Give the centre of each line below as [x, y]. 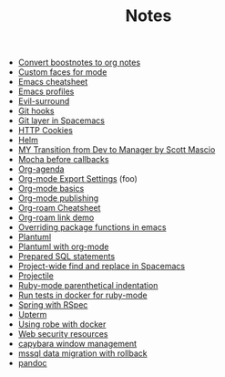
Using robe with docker [62, 324]
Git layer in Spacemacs [61, 120]
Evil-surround [44, 101]
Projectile [36, 276]
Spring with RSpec [53, 305]
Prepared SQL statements [66, 257]
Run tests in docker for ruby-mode [82, 295]
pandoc [32, 363]
